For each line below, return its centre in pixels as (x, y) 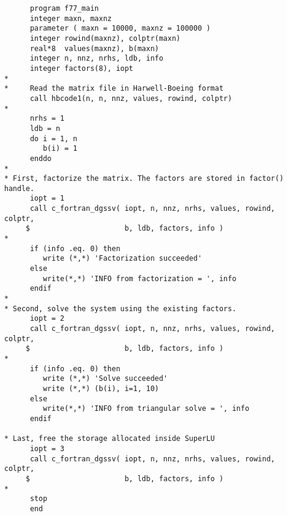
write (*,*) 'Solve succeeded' (105, 379)
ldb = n (45, 128)
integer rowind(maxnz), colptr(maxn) (105, 38)
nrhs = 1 (47, 119)
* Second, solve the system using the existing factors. (120, 308)
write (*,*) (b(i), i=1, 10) (101, 388)
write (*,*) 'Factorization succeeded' (122, 259)
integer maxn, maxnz (71, 18)
